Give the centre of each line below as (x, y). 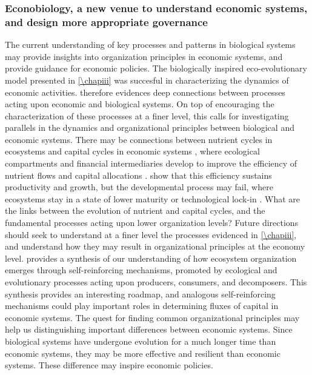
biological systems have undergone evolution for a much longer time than (141, 341)
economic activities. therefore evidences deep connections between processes (145, 92)
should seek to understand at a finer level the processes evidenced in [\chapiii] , (151, 234)
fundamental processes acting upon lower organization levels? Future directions (152, 223)
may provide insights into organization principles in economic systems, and (144, 56)
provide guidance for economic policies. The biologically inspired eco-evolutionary (156, 68)
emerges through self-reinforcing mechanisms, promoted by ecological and (141, 270)
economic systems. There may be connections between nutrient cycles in (139, 139)
